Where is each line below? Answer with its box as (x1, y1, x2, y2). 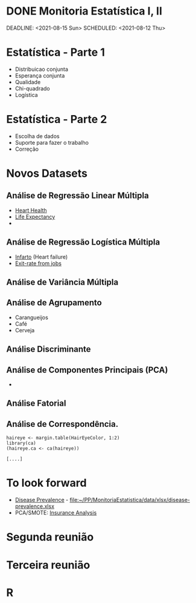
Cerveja (14, 326, 35, 334)
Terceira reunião (6, 558, 90, 572)
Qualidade (14, 78, 41, 85)
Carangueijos (14, 314, 48, 321)
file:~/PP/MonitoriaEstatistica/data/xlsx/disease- (69, 496, 191, 504)
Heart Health (14, 206, 47, 214)
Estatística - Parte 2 (6, 113, 107, 127)
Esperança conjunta (14, 71, 65, 79)
